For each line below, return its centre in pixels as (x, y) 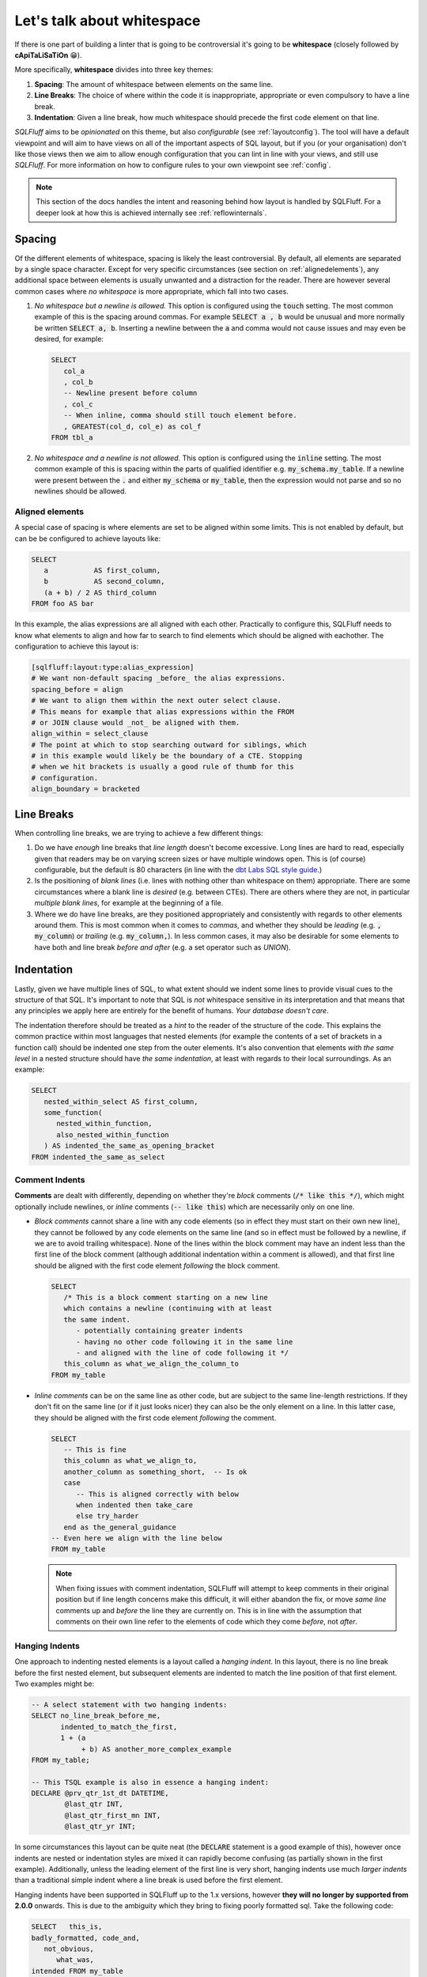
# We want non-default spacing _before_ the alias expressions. (159, 679)
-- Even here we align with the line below (137, 1539)
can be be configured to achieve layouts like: (88, 539)
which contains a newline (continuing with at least (168, 1308)
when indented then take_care (135, 1505)
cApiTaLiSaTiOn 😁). (48, 55)
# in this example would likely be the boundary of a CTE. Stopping (167, 756)
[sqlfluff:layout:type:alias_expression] (113, 667)
